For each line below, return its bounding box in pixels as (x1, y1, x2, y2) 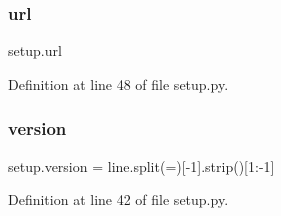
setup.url (8, 40, 62, 61)
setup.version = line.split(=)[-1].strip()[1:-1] (8, 155, 275, 176)
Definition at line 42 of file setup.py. (8, 189, 229, 210)
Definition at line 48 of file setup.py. (8, 73, 229, 94)
